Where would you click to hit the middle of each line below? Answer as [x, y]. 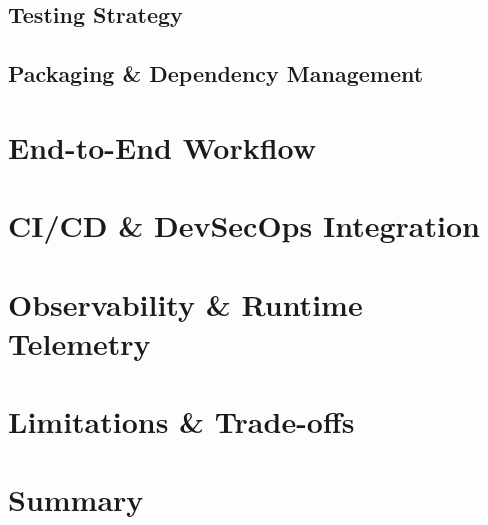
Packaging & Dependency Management [216, 73]
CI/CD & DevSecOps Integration [244, 225]
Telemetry [79, 342]
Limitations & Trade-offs [181, 421]
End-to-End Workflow [162, 146]
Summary [76, 499]
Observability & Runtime [185, 303]
